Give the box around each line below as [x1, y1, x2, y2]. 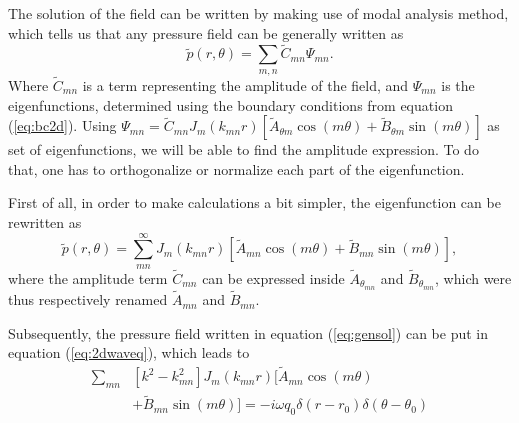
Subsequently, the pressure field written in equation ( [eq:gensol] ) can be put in [8, 322, 488, 343]
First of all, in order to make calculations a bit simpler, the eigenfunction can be [8, 192, 501, 213]
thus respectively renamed [8, 289, 168, 310]
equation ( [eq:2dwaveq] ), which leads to [8, 342, 250, 363]
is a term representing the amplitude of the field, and [82, 75, 409, 96]
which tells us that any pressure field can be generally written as [8, 22, 404, 43]
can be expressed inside [202, 267, 345, 288]
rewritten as [8, 211, 82, 232]
